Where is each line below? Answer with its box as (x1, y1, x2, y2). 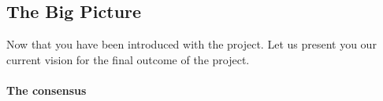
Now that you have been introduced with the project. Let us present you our (6, 36, 377, 52)
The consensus (6, 81, 87, 98)
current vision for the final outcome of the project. (6, 51, 250, 67)
